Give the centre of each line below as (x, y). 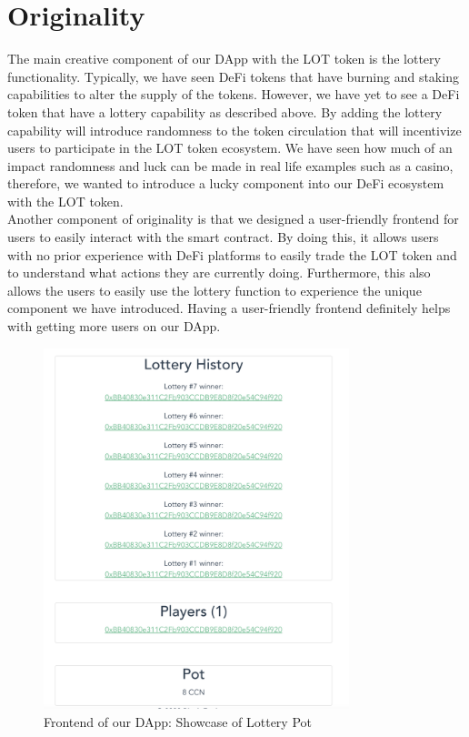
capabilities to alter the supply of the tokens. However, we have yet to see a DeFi (234, 94)
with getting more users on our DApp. (114, 326)
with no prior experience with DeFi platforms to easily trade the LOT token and (232, 254)
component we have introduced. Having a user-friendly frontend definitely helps (229, 308)
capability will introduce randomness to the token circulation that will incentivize (234, 130)
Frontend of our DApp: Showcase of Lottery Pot (178, 721)
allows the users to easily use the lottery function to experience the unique (215, 290)
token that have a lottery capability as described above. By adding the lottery (225, 111)
